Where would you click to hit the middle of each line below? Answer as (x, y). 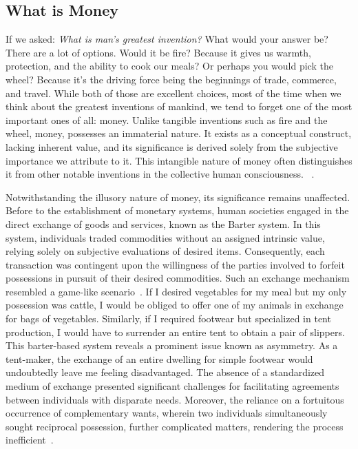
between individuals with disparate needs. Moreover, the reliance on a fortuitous (175, 399)
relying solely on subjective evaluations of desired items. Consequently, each (165, 251)
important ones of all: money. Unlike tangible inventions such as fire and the (167, 119)
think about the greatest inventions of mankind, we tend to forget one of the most (179, 106)
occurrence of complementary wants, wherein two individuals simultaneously (167, 413)
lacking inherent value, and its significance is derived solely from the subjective (172, 146)
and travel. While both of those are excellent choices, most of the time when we (173, 93)
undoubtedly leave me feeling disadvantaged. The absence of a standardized (165, 372)
